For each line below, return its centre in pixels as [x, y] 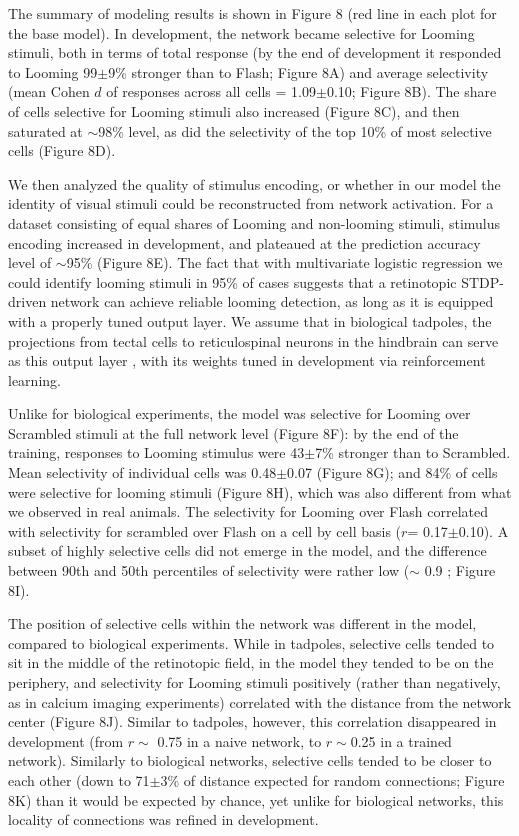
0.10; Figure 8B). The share [411, 91]
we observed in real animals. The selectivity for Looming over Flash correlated [248, 511]
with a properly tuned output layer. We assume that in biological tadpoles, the [250, 320]
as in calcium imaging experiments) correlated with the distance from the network [260, 701]
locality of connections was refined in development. [163, 819]
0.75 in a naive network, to [239, 740]
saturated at [45, 130]
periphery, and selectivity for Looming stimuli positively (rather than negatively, [254, 682]
